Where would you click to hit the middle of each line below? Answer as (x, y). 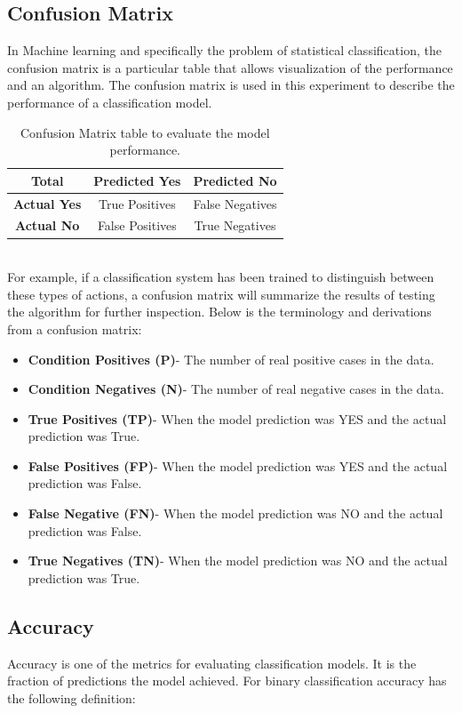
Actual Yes (48, 203)
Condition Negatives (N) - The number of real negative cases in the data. (236, 389)
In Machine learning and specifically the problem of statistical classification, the (224, 50)
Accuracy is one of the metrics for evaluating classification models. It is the (212, 663)
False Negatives (235, 203)
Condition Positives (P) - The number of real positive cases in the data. (231, 359)
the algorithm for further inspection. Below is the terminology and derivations (219, 312)
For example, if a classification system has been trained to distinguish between (221, 277)
